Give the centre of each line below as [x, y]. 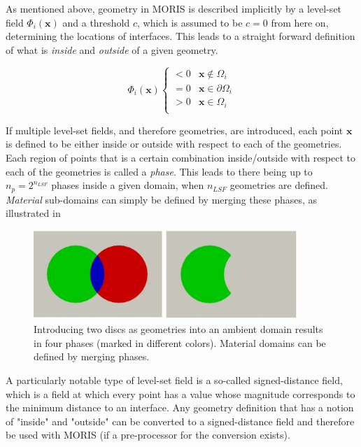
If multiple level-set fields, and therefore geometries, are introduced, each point [175, 130]
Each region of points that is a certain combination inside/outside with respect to [181, 158]
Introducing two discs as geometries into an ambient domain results [178, 329]
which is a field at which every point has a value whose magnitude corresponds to [180, 393]
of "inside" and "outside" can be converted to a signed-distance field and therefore [180, 421]
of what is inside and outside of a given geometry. [112, 49]
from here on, [300, 22]
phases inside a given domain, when [128, 185]
